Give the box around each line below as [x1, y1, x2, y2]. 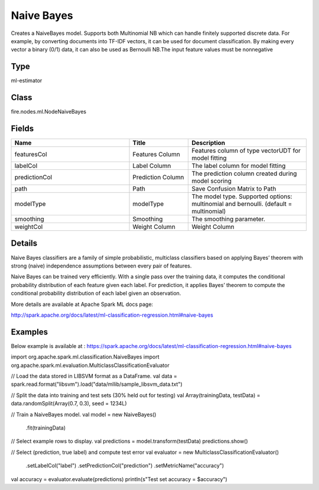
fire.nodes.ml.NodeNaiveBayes [11, 108, 87, 115]
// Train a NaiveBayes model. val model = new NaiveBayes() [11, 411, 157, 418]
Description [191, 139, 226, 147]
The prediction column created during [191, 169, 297, 178]
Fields [11, 123, 34, 133]
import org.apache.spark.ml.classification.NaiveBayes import [11, 353, 159, 360]
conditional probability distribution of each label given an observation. [11, 290, 181, 297]
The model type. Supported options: [191, 192, 292, 201]
